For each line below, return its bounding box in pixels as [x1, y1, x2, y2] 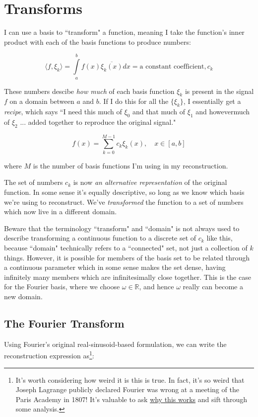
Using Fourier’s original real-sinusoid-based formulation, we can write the [4, 338, 227, 349]
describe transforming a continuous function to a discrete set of [4, 233, 196, 243]
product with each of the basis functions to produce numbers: [4, 36, 191, 47]
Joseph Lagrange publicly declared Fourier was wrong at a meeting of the [15, 384, 239, 395]
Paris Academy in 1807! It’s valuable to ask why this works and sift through [15, 394, 248, 404]
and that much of [132, 106, 186, 117]
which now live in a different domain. [4, 206, 117, 217]
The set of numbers [4, 177, 63, 187]
